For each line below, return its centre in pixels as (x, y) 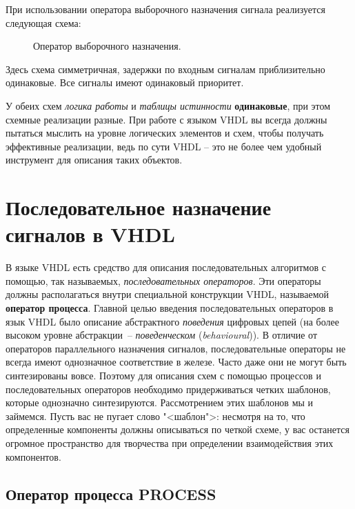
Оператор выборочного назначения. (107, 46)
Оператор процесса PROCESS (111, 493)
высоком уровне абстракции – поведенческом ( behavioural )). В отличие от (162, 335)
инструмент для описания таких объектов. (94, 160)
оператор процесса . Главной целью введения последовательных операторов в (170, 308)
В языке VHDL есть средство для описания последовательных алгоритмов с (166, 267)
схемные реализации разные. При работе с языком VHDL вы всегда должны (166, 119)
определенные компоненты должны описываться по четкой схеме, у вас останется (177, 429)
